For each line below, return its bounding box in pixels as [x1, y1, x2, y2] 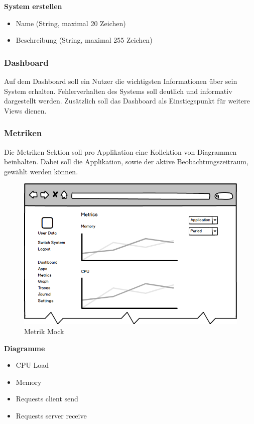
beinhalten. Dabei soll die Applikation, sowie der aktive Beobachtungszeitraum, [4, 156, 248, 167]
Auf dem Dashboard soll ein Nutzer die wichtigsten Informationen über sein [4, 76, 237, 86]
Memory [16, 376, 42, 387]
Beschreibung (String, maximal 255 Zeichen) [16, 35, 153, 45]
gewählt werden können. [4, 166, 78, 176]
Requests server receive [16, 410, 87, 420]
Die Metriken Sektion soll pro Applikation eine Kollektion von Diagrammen [4, 146, 237, 157]
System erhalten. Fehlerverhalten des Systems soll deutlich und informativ [4, 85, 232, 96]
